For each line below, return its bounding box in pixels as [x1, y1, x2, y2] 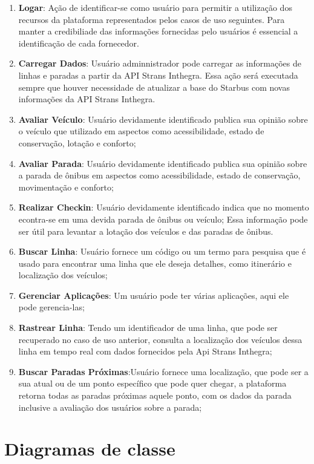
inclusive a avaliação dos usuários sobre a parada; [18, 400, 202, 413]
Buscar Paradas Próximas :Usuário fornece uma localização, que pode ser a [18, 365, 309, 377]
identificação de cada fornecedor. [18, 36, 139, 49]
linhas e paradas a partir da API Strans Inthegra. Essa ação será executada [18, 68, 298, 81]
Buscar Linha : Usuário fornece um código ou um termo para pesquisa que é [18, 245, 306, 258]
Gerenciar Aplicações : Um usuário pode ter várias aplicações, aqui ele [18, 289, 289, 301]
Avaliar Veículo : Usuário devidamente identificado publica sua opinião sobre [18, 113, 308, 125]
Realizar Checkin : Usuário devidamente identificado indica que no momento [18, 201, 309, 214]
